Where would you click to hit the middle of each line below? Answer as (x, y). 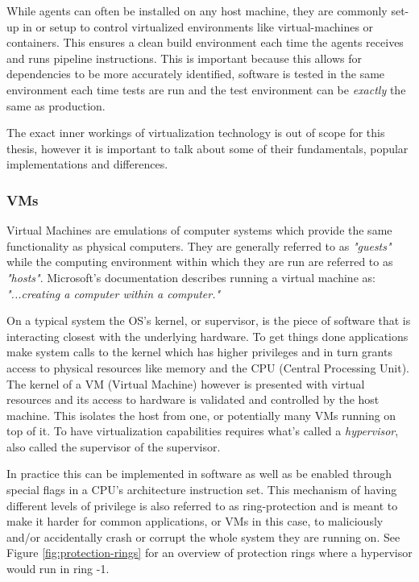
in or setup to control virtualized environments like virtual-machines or (198, 26)
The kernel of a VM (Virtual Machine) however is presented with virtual (186, 383)
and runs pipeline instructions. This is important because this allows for (185, 58)
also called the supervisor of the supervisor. (114, 446)
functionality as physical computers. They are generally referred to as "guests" (199, 245)
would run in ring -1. (58, 569)
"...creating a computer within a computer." (114, 293)
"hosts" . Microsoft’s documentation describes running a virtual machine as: (191, 277)
